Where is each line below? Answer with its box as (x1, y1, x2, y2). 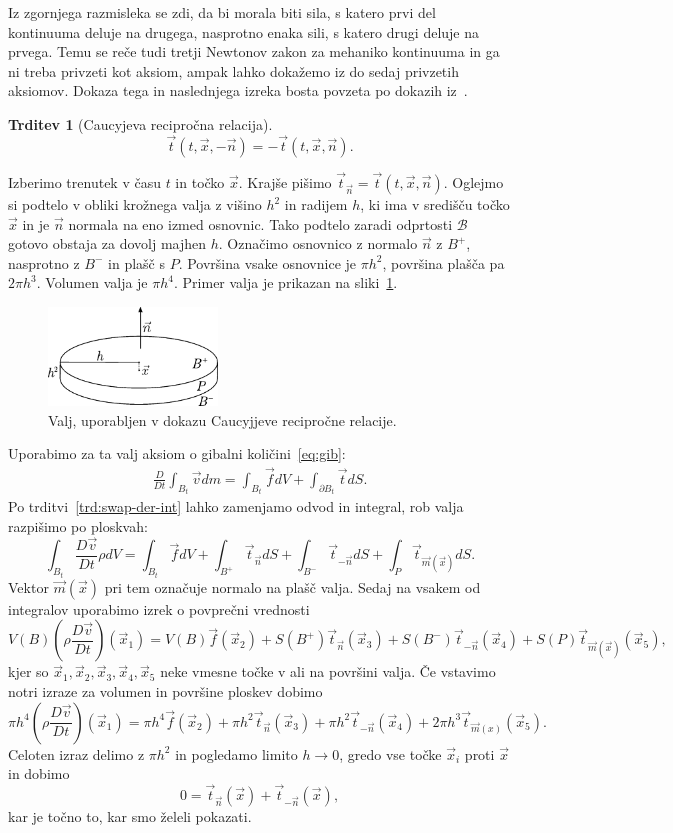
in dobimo (8, 763, 70, 784)
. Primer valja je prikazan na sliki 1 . (174, 272, 398, 293)
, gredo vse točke (339, 743, 442, 764)
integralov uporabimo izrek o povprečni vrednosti (8, 598, 310, 619)
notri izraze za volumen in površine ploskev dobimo (8, 680, 323, 701)
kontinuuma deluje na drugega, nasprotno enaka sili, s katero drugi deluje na (8, 21, 480, 42)
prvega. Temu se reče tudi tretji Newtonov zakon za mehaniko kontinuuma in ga (8, 41, 500, 62)
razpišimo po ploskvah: (8, 516, 148, 537)
